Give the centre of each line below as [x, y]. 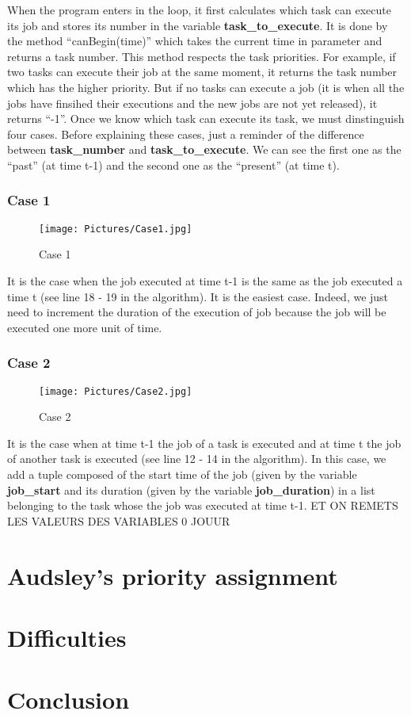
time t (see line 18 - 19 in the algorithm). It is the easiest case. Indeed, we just [198, 296]
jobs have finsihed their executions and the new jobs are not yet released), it [192, 103]
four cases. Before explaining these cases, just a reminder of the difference [186, 134]
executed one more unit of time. [85, 327]
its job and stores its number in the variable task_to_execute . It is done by [198, 25]
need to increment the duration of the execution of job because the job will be [197, 312]
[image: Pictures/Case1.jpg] [116, 229]
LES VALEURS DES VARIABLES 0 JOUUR [119, 520]
